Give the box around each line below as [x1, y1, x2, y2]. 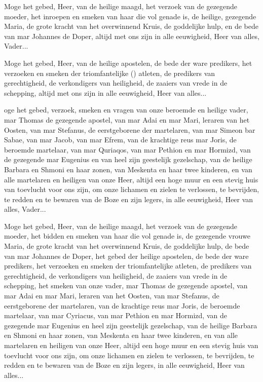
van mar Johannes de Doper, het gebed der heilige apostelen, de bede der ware [4, 250, 249, 261]
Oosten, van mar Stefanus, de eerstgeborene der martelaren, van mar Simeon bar [4, 124, 255, 135]
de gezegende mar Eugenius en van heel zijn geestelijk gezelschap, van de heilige [4, 154, 252, 165]
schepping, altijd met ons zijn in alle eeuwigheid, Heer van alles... [4, 87, 207, 98]
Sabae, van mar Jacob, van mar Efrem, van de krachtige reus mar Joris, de [4, 134, 237, 145]
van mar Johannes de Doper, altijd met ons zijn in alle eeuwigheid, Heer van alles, [4, 30, 259, 41]
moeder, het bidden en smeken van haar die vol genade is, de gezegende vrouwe [4, 231, 250, 241]
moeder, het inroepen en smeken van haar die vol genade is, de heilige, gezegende [4, 11, 256, 21]
